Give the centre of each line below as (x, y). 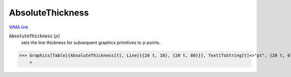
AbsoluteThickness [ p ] (34, 36)
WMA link (19, 27)
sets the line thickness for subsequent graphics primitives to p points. (91, 43)
